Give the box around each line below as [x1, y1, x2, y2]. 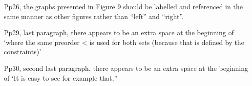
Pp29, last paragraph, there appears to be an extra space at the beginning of [4, 27, 234, 38]
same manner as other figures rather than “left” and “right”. [4, 11, 184, 21]
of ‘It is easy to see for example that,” [4, 72, 118, 83]
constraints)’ [4, 46, 42, 57]
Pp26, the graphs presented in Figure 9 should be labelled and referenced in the [4, 1, 243, 11]
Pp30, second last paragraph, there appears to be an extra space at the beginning [4, 63, 249, 73]
